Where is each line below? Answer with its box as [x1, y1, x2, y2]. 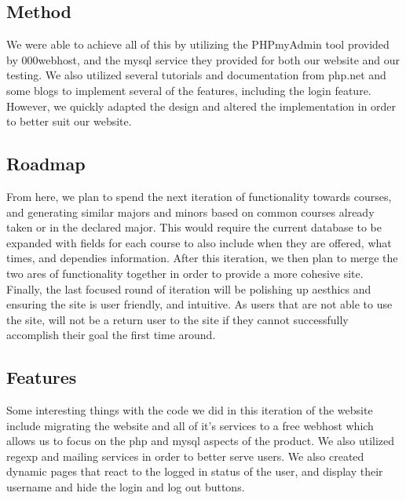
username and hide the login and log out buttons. [6, 479, 245, 495]
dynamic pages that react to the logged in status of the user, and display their [6, 463, 383, 480]
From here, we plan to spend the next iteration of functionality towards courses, [6, 188, 392, 204]
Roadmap [6, 151, 86, 176]
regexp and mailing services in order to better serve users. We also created [6, 447, 364, 464]
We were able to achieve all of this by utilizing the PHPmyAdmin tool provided [6, 36, 390, 53]
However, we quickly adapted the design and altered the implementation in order [6, 97, 397, 114]
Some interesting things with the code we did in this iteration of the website [6, 402, 373, 418]
